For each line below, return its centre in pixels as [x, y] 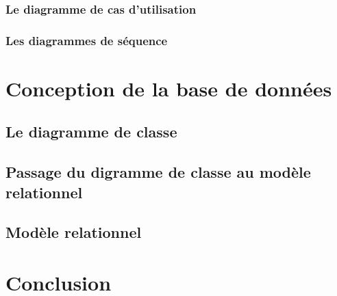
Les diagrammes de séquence [87, 40]
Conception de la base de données [169, 88]
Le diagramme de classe [91, 132]
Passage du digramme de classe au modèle [158, 172]
